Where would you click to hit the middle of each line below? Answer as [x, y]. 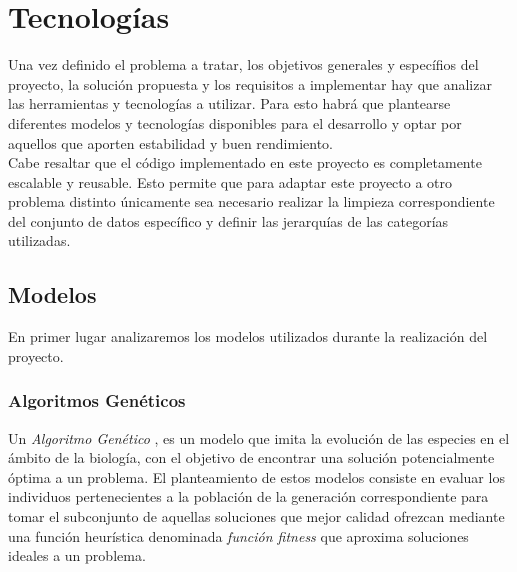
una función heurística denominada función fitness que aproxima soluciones [238, 535]
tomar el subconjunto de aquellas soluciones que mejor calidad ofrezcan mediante [256, 516]
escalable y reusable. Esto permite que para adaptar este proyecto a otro [230, 181]
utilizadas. [39, 240]
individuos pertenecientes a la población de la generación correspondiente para [248, 496]
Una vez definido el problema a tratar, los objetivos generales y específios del [243, 64]
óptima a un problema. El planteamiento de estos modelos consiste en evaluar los [256, 476]
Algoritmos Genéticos [97, 400]
